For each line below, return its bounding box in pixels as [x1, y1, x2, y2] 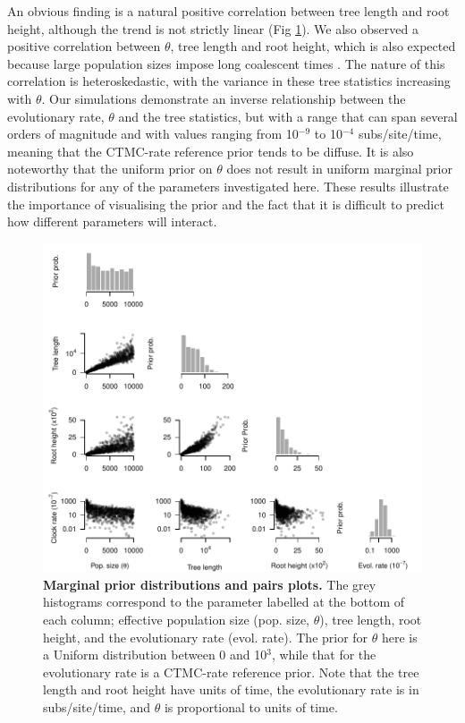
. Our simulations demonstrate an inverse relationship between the [41, 89, 406, 107]
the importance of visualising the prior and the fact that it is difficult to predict [7, 194, 444, 213]
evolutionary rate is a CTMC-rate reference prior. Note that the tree [43, 662, 419, 681]
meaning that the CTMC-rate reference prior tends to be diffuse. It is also [7, 141, 414, 160]
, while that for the [271, 645, 376, 664]
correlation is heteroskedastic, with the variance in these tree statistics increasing [7, 72, 451, 90]
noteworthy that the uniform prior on [7, 159, 213, 178]
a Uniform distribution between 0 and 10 [43, 645, 267, 664]
